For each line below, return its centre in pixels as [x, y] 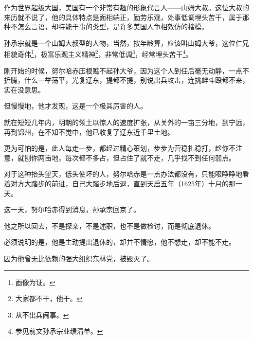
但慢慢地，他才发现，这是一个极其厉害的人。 [75, 106]
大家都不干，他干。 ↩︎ [49, 298]
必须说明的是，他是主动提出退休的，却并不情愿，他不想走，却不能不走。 [120, 242]
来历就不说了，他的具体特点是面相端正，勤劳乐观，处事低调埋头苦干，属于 [123, 17]
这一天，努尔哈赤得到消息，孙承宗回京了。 [72, 209]
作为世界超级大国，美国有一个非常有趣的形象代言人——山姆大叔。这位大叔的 [126, 7]
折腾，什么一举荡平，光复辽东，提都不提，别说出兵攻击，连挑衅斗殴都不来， [126, 80]
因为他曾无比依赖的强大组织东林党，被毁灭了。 [79, 258]
